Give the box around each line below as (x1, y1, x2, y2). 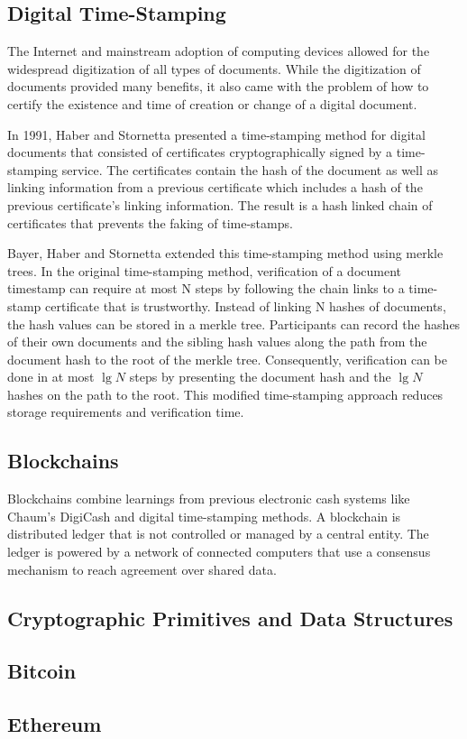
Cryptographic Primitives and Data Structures (7, 604, 453, 632)
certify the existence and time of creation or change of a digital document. (7, 94, 417, 113)
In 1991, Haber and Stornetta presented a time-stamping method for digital (7, 125, 426, 143)
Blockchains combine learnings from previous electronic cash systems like (7, 489, 410, 508)
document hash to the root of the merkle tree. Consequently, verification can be (7, 349, 447, 368)
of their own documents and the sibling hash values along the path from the (7, 332, 427, 351)
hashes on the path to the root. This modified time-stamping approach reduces (7, 384, 444, 403)
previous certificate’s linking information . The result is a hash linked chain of (7, 195, 433, 214)
